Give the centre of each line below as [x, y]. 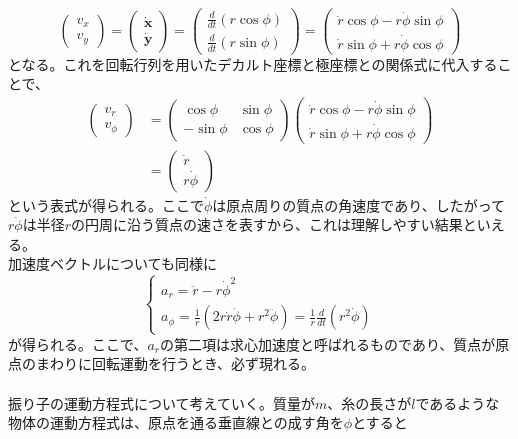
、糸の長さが [369, 402]
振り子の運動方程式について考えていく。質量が [161, 402]
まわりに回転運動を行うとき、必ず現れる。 [175, 363]
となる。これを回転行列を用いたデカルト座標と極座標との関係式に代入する [253, 63]
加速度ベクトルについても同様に [112, 263]
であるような [457, 402]
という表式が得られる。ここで [106, 204]
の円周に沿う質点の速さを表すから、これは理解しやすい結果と [274, 224]
